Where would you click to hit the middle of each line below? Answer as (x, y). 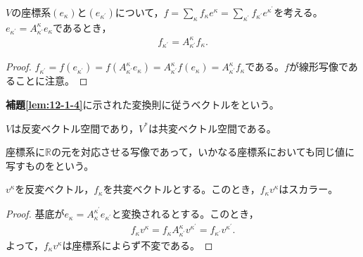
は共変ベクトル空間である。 (212, 128)
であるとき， (82, 27)
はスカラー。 (308, 189)
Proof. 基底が (35, 214)
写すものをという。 (50, 165)
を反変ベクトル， (55, 189)
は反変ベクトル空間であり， (75, 128)
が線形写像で (318, 67)
